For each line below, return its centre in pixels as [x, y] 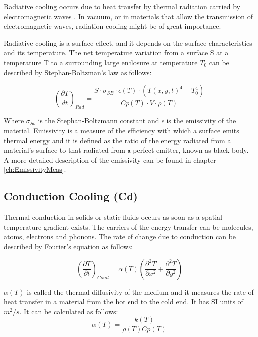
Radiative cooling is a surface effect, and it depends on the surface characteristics [128, 43]
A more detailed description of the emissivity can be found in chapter [110, 159]
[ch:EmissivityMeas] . [35, 169]
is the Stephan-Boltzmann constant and [99, 120]
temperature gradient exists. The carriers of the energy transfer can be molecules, [129, 227]
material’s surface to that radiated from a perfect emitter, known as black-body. [126, 150]
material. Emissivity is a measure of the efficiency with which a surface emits [122, 130]
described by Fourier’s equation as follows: [68, 246]
